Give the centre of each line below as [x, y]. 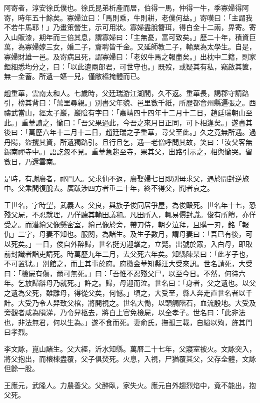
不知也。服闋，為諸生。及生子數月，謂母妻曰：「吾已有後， [149, 234]
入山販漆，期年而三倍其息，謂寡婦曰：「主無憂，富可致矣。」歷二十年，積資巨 [130, 37]
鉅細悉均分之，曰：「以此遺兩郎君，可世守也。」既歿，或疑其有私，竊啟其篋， [130, 66]
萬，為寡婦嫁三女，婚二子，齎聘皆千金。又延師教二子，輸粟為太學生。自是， [130, 47]
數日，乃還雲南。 [32, 161]
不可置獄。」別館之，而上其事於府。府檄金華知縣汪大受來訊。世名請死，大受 [128, 263]
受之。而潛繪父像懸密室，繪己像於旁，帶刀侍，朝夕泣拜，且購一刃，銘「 [123, 224]
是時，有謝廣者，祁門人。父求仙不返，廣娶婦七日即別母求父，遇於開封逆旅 [126, 178]
